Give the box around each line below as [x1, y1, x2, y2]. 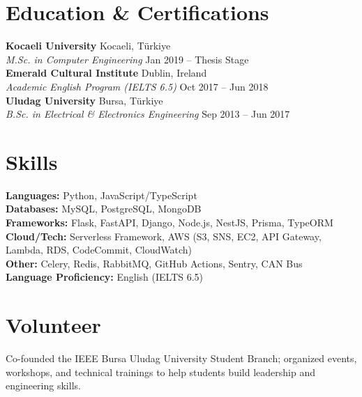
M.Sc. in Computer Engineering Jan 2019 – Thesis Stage [6, 52, 249, 66]
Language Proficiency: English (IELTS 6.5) [6, 270, 204, 284]
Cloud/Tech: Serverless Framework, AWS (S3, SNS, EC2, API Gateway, [6, 228, 322, 243]
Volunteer [6, 311, 101, 339]
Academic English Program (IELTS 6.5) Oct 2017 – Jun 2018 [6, 79, 269, 93]
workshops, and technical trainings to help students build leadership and [6, 364, 315, 379]
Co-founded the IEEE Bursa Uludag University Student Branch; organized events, [6, 351, 357, 366]
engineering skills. [6, 378, 81, 393]
